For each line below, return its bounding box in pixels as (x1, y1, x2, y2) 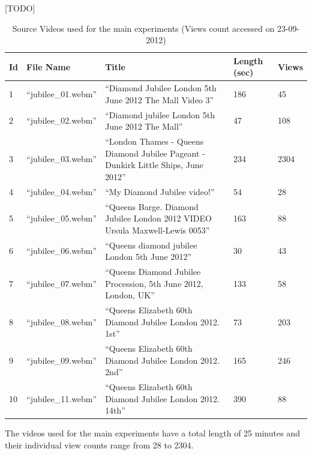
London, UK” (105, 289, 155, 301)
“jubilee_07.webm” (26, 277, 97, 289)
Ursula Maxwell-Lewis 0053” (105, 223, 210, 236)
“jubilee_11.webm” (26, 392, 97, 405)
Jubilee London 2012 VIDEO (105, 212, 212, 224)
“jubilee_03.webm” (26, 152, 97, 165)
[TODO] (5, 2, 35, 14)
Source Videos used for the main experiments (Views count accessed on (12, 22, 275, 34)
